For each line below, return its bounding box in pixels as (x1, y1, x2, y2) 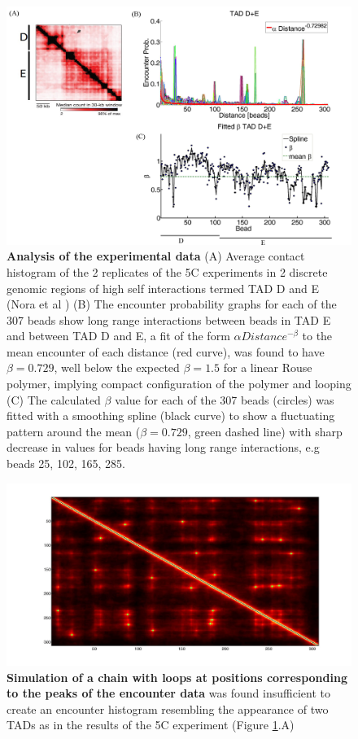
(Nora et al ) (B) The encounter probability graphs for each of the (7, 295, 337, 313)
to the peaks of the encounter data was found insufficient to (7, 684, 330, 702)
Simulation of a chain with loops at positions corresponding (7, 668, 347, 685)
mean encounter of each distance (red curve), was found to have (7, 343, 325, 360)
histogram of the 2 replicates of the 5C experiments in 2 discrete (7, 263, 328, 280)
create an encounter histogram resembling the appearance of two (7, 700, 329, 717)
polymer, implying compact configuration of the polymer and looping (7, 375, 351, 392)
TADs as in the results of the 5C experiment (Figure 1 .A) (7, 716, 295, 733)
